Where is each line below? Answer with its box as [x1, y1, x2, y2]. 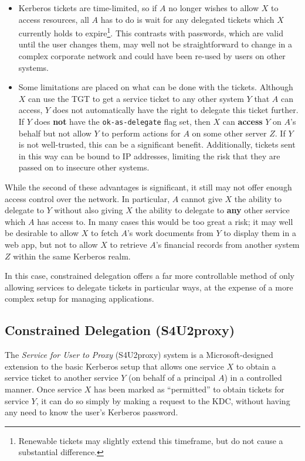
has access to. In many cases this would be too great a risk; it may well [37, 215, 293, 227]
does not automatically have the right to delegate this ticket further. [52, 104, 299, 116]
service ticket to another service [5, 371, 118, 384]
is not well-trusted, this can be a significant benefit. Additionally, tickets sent [18, 138, 296, 151]
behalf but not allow [18, 127, 91, 139]
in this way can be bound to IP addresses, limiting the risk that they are [18, 149, 280, 162]
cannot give [181, 192, 222, 204]
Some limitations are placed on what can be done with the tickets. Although [18, 81, 293, 93]
